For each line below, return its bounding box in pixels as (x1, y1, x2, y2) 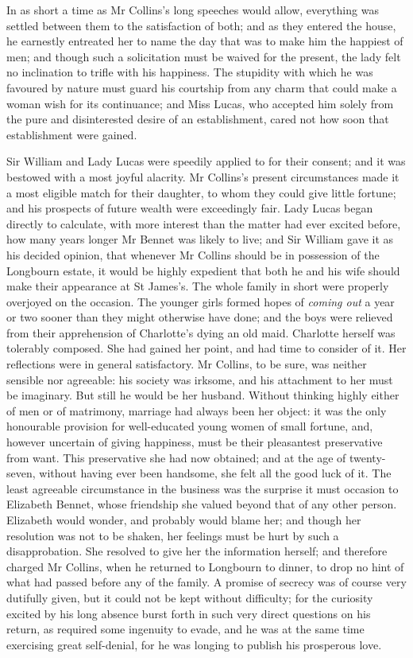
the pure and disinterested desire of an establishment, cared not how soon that (6, 111, 389, 127)
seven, (6, 465, 36, 481)
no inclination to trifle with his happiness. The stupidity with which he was (6, 64, 373, 80)
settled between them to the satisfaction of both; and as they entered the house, (6, 17, 396, 33)
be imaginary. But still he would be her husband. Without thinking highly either (6, 387, 399, 403)
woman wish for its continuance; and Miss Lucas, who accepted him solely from (6, 95, 394, 111)
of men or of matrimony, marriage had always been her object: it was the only (6, 402, 387, 419)
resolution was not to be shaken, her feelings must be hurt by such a (6, 527, 339, 543)
